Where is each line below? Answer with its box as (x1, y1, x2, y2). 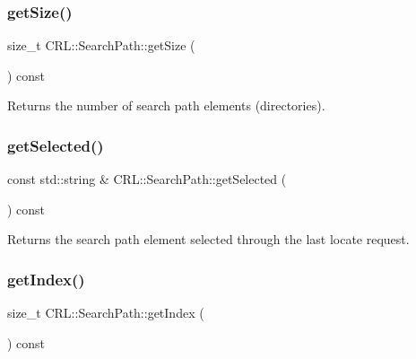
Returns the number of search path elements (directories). (7, 96, 325, 115)
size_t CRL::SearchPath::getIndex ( (7, 303, 204, 322)
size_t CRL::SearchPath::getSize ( (7, 36, 195, 55)
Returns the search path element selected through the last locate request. (7, 230, 410, 249)
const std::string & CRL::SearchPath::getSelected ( (7, 170, 287, 188)
